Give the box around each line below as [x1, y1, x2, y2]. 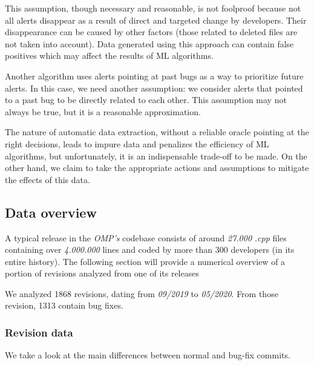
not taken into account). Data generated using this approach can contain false [5, 37, 294, 50]
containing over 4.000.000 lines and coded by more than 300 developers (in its [5, 243, 295, 256]
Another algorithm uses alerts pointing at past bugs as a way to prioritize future [5, 69, 304, 82]
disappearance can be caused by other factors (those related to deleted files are [5, 25, 298, 38]
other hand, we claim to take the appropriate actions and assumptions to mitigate [5, 161, 309, 174]
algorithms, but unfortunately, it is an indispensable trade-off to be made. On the [5, 149, 307, 162]
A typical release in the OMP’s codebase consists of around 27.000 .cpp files [5, 231, 287, 244]
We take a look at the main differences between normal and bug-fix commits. [5, 349, 290, 361]
